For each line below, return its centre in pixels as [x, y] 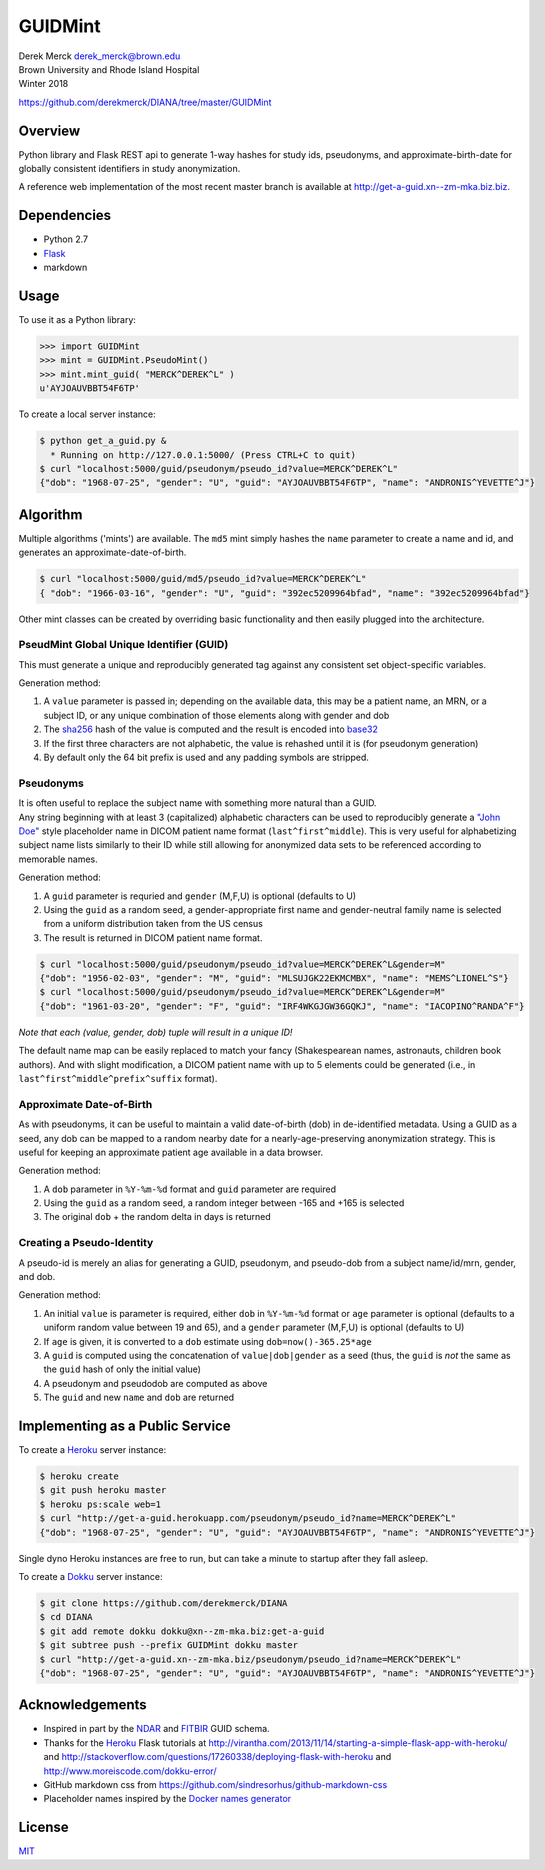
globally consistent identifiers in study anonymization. [129, 169]
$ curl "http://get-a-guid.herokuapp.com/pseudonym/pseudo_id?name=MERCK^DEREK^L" [248, 1518]
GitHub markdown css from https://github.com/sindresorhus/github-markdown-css [215, 1784]
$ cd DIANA [66, 1617]
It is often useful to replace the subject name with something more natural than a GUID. [197, 803]
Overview [49, 130]
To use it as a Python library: [77, 319]
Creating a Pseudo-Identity [86, 1243]
